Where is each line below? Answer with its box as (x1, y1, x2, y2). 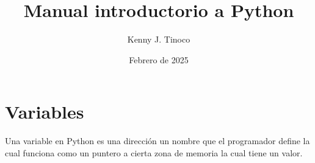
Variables (5, 99, 84, 124)
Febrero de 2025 (129, 53, 189, 66)
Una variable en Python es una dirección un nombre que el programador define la (5, 134, 310, 147)
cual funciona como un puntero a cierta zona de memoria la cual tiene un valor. (5, 146, 303, 159)
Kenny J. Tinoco (127, 33, 190, 46)
